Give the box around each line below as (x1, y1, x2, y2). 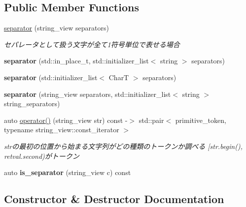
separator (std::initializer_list (4, 72, 98, 82)
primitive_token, (175, 115, 226, 125)
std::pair (139, 115, 164, 125)
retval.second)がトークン (4, 150, 79, 161)
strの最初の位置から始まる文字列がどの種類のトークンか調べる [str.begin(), (4, 141, 243, 151)
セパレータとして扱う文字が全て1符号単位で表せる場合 (4, 39, 180, 49)
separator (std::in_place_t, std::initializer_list (4, 56, 149, 66)
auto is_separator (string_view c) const (4, 167, 131, 177)
